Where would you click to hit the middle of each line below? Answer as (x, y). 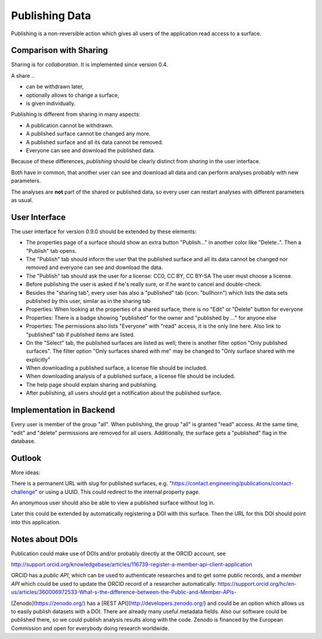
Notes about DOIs (44, 539)
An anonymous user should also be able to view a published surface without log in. (113, 503)
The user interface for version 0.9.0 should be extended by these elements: (104, 231)
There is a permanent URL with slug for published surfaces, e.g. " (92, 484)
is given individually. (51, 103)
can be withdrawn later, (55, 87)
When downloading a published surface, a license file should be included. (117, 368)
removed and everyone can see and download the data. (95, 267)
